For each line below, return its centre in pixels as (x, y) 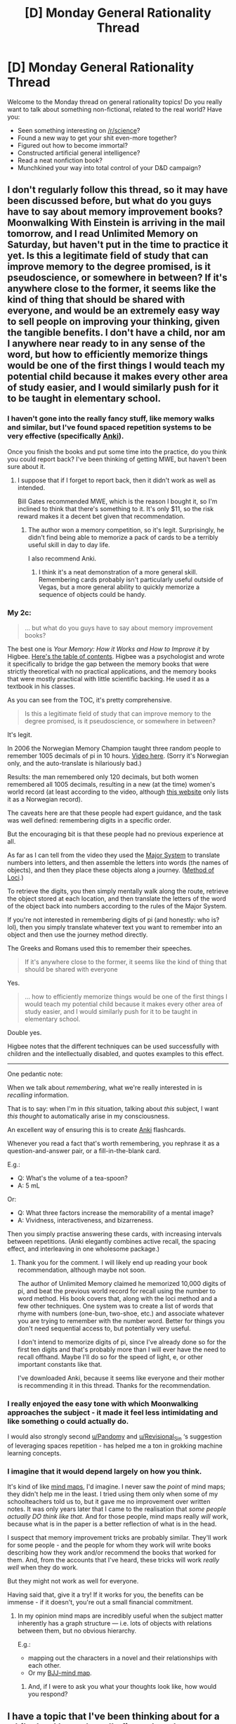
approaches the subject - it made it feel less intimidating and (113, 1413)
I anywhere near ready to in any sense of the (106, 343)
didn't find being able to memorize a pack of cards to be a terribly (123, 537)
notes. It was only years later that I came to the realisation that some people (117, 1509)
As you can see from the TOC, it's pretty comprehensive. (90, 700)
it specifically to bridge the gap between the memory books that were (108, 664)
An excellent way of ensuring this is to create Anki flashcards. (97, 1129)
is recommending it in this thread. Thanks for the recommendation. (114, 1385)
